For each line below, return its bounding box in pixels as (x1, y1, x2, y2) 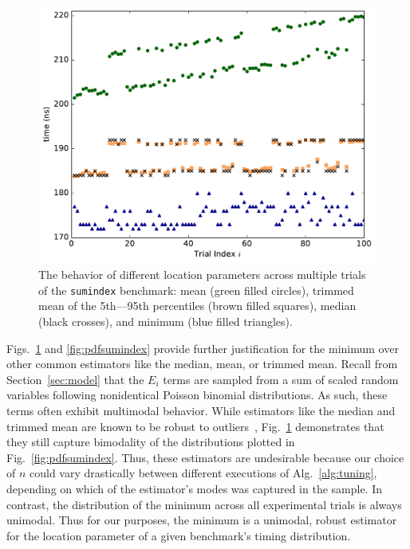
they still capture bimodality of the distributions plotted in (6, 433, 295, 450)
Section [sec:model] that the (6, 371, 144, 387)
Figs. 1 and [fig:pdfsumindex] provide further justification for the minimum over (6, 339, 399, 356)
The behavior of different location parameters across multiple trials (38, 266, 366, 283)
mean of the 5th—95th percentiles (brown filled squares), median (38, 297, 357, 314)
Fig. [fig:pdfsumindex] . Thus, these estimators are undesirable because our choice (6, 449, 404, 465)
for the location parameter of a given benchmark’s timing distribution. (6, 527, 351, 543)
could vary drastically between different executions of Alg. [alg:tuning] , (30, 465, 377, 481)
